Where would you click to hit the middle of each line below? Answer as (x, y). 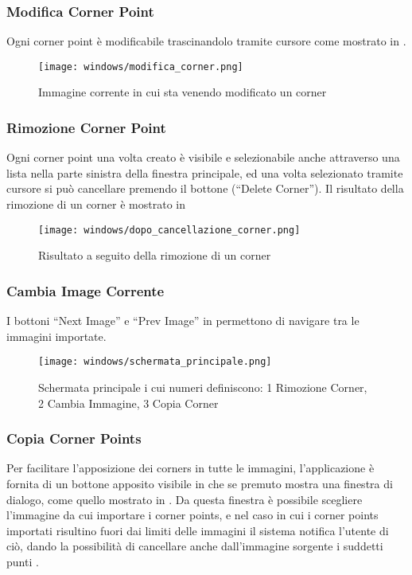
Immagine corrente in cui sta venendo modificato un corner (183, 92)
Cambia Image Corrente (86, 290)
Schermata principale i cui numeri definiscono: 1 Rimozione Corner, (203, 387)
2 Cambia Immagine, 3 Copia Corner (128, 403)
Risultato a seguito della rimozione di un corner (155, 255)
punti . (23, 561)
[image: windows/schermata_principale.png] (155, 362)
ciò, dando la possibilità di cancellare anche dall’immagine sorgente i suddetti (195, 546)
